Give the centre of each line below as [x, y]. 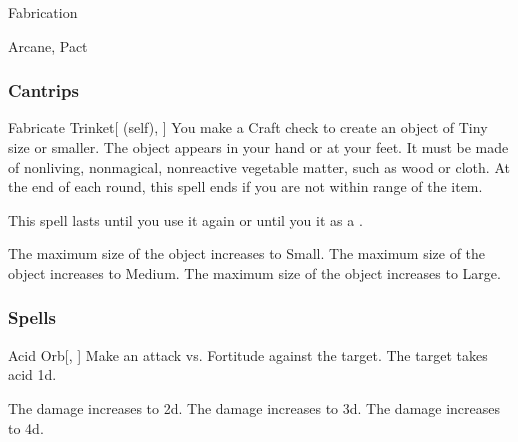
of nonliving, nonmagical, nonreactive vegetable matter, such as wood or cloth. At [259, 166]
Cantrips [43, 90]
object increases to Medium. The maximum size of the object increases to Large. [254, 272]
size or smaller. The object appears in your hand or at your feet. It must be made [258, 147]
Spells [32, 317]
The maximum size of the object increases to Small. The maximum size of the [247, 253]
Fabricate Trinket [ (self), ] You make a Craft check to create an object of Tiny [248, 127]
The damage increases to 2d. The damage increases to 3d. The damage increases [254, 407]
